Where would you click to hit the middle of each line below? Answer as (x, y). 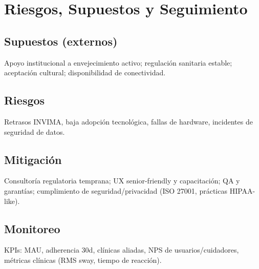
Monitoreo (32, 228)
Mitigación (33, 159)
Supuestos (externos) (61, 41)
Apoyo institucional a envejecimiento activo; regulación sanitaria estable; (118, 62)
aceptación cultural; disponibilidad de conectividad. (85, 73)
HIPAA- (242, 190)
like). (12, 201)
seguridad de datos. (35, 131)
